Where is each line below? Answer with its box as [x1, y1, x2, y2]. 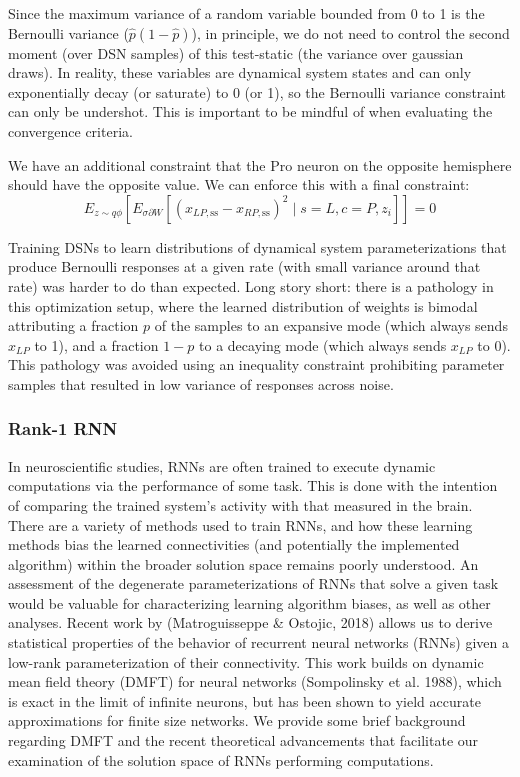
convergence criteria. [8, 120, 133, 141]
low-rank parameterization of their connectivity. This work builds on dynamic [8, 651, 484, 672]
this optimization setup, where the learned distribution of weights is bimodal [8, 295, 478, 316]
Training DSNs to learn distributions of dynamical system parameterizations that [8, 236, 507, 257]
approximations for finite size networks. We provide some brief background [8, 710, 466, 731]
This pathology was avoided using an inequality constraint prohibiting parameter [8, 354, 505, 375]
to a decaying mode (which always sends [199, 334, 447, 355]
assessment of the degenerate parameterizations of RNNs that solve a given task [8, 573, 499, 594]
